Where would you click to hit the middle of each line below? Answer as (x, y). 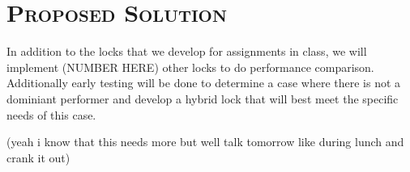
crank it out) (38, 157)
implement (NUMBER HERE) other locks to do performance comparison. (190, 67)
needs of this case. (51, 114)
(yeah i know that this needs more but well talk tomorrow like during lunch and (205, 142)
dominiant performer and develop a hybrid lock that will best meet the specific (203, 98)
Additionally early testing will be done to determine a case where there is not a (204, 83)
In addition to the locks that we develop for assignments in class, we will (187, 51)
